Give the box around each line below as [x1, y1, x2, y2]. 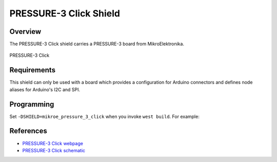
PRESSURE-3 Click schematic [22, 147, 86, 153]
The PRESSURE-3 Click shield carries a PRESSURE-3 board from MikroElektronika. [9, 41, 185, 47]
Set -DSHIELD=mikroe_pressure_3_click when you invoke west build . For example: [9, 113, 200, 119]
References [9, 127, 47, 135]
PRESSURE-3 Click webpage [22, 140, 83, 146]
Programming [9, 100, 54, 109]
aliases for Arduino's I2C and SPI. [9, 86, 81, 92]
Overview [9, 27, 42, 36]
